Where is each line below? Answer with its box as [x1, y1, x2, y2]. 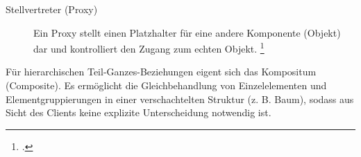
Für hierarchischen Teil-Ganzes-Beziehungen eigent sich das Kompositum [6, 64, 317, 79]
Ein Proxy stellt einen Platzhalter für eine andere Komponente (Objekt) [33, 25, 341, 39]
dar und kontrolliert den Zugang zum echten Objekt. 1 [33, 39, 265, 55]
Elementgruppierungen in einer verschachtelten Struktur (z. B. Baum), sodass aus [6, 91, 354, 106]
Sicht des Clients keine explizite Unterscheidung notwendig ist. [6, 105, 271, 120]
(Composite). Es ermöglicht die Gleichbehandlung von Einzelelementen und [6, 78, 327, 93]
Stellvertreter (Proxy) [6, 2, 98, 16]
